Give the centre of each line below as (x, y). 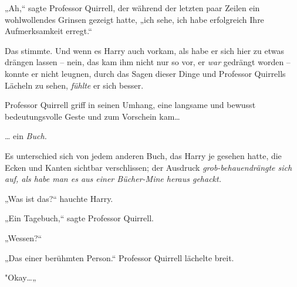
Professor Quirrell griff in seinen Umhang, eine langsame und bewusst (130, 105)
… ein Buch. (26, 136)
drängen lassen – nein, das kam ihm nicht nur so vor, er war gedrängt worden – (148, 62)
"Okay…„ (21, 277)
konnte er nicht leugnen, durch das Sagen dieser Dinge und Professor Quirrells (145, 73)
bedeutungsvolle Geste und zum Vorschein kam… (92, 116)
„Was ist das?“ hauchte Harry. (59, 198)
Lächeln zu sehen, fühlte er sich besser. (74, 85)
